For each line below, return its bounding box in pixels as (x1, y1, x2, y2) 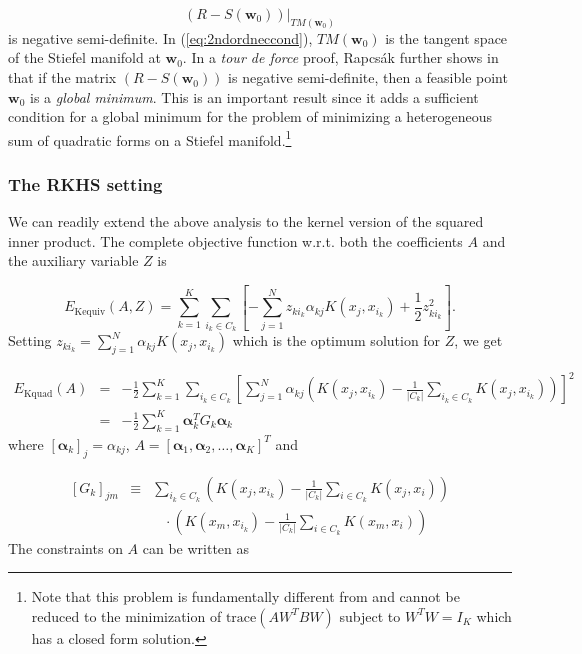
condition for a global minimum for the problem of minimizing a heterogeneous (8, 106, 493, 127)
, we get (454, 330, 503, 351)
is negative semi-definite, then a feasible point (228, 67, 508, 88)
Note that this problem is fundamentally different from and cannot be (31, 586, 460, 607)
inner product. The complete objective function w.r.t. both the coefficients (8, 230, 463, 251)
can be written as (142, 537, 250, 558)
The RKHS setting (8, 172, 163, 196)
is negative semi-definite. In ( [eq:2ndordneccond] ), (8, 27, 313, 48)
